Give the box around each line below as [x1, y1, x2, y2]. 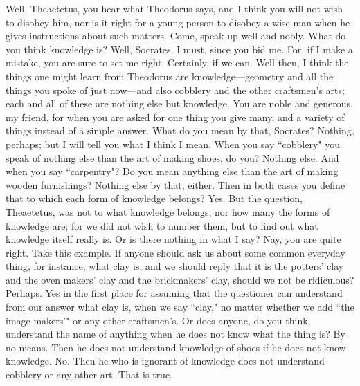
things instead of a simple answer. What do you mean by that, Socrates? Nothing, [6, 123, 354, 138]
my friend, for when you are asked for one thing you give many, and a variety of [6, 109, 345, 124]
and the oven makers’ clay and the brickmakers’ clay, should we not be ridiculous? [6, 272, 354, 286]
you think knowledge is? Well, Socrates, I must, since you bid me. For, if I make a [6, 42, 353, 56]
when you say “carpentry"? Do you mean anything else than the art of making [6, 164, 339, 178]
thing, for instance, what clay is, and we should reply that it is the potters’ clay [6, 259, 344, 273]
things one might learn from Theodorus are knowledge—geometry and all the [6, 68, 334, 83]
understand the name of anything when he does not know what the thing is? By [6, 327, 345, 341]
